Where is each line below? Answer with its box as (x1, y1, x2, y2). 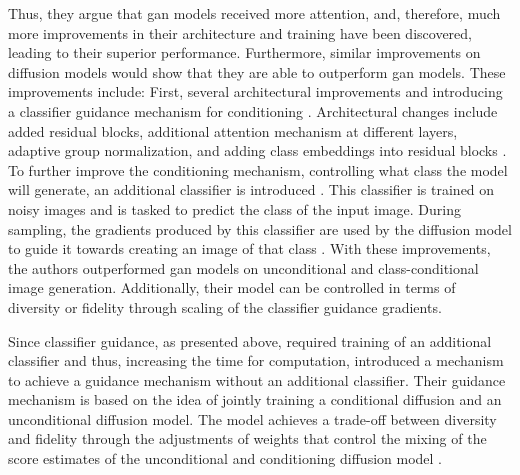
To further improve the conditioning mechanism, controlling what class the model (8, 159, 508, 180)
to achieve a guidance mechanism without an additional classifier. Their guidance (8, 369, 506, 390)
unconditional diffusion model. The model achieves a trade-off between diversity (8, 408, 497, 429)
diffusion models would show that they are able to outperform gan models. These (8, 61, 506, 82)
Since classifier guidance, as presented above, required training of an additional (8, 330, 492, 351)
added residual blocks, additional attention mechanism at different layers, (8, 120, 458, 141)
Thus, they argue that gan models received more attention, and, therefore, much (8, 3, 501, 23)
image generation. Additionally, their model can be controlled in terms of (8, 277, 456, 298)
